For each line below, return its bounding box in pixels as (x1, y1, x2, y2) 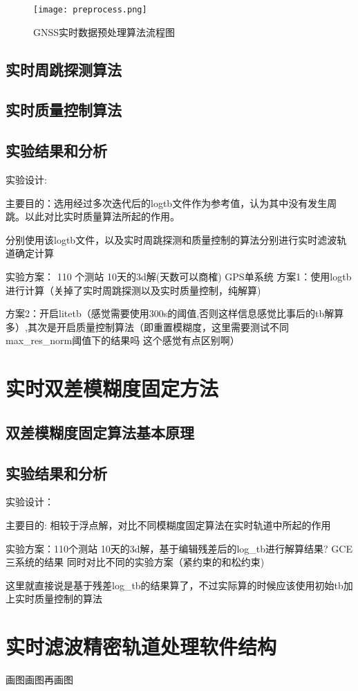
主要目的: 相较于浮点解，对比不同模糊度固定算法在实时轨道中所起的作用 (6, 517, 331, 532)
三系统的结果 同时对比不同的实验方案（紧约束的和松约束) (6, 555, 265, 569)
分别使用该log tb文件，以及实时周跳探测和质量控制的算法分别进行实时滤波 (6, 232, 337, 246)
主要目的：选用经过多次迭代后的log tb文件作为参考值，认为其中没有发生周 (6, 195, 337, 210)
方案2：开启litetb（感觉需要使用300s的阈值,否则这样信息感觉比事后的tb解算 (6, 306, 344, 321)
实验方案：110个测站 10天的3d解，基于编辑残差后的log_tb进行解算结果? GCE (6, 541, 352, 555)
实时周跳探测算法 (6, 58, 122, 80)
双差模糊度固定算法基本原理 (6, 421, 194, 442)
